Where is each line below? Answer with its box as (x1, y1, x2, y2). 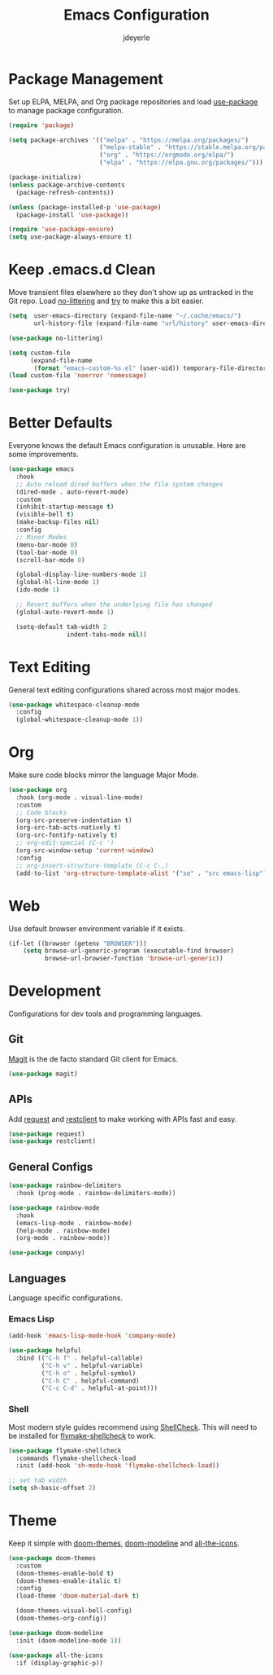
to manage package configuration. (8, 105, 124, 115)
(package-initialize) (8, 174, 82, 182)
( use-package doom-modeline (8, 1629, 104, 1637)
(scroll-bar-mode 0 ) (15, 556, 85, 564)
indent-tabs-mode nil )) (66, 630, 148, 639)
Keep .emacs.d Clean (8, 261, 156, 279)
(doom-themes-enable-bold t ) (15, 1569, 115, 1577)
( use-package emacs (8, 465, 75, 473)
